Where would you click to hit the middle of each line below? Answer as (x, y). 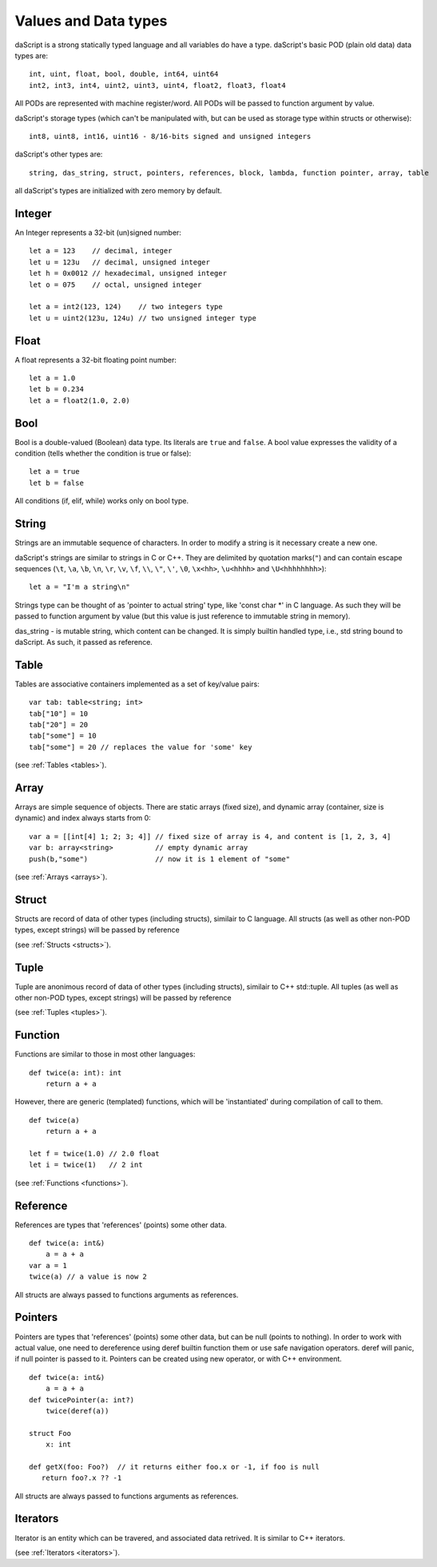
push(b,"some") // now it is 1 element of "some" (160, 859)
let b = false (56, 483)
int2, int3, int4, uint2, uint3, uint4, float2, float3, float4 (158, 85)
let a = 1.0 (52, 378)
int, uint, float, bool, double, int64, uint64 (124, 74)
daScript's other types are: (59, 154)
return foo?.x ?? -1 (81, 1478)
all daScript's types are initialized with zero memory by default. (119, 191)
